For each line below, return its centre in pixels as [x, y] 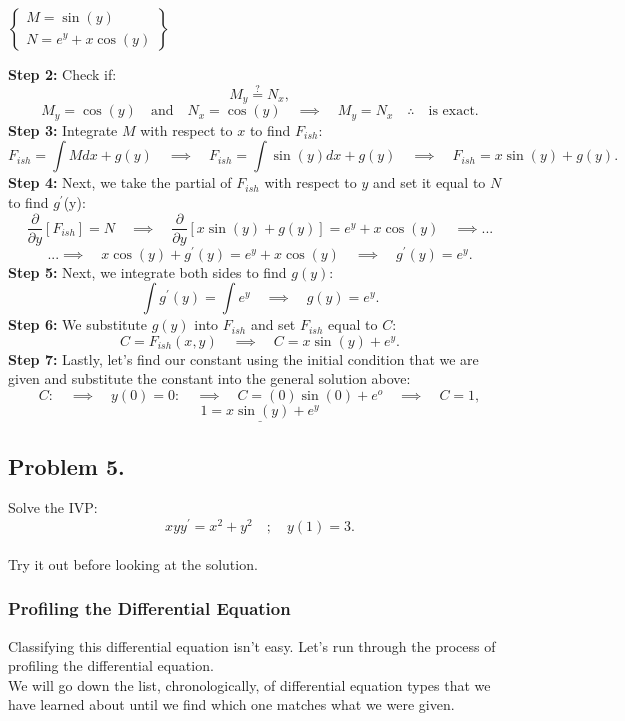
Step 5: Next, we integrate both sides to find [147, 271]
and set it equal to [429, 182]
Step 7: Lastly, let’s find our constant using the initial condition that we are [243, 358]
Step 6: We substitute [78, 324]
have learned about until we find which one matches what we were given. [231, 704]
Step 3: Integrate [63, 129]
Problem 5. [66, 465]
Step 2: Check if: [62, 74]
